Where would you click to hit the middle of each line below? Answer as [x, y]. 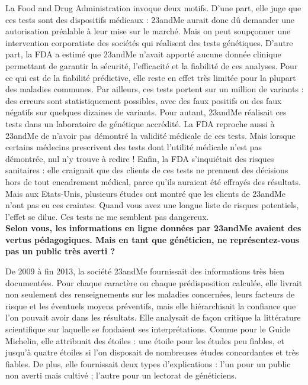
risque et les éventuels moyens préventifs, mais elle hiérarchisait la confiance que [151, 305]
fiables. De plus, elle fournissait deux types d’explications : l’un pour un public [148, 363]
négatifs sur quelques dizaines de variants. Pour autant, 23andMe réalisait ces [146, 112]
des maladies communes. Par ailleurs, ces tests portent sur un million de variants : [155, 89]
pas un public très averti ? [60, 251]
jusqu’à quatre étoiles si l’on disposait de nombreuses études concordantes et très [152, 352]
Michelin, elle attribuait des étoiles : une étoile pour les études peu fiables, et [145, 340]
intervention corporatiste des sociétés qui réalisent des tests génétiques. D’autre [149, 42]
